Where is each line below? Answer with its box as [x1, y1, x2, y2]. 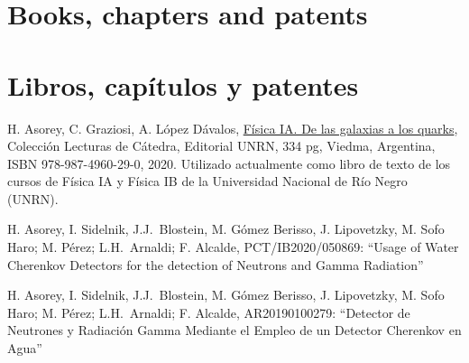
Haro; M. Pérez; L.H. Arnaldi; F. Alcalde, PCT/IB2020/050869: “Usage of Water [7, 237, 459, 256]
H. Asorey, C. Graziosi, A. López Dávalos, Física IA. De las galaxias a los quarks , [7, 118, 458, 137]
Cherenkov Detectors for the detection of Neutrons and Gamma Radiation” [7, 255, 424, 274]
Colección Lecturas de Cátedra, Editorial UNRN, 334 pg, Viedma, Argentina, [7, 136, 436, 155]
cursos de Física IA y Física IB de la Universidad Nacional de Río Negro [7, 172, 408, 191]
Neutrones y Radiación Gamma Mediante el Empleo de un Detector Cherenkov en [7, 321, 462, 340]
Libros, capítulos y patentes [7, 66, 359, 103]
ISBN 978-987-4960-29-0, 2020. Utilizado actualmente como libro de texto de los [7, 154, 451, 172]
